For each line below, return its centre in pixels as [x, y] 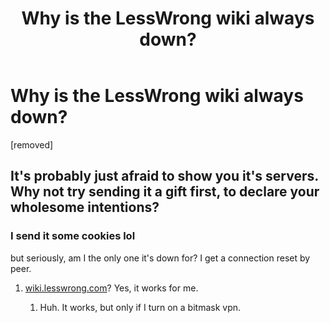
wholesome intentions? [85, 207]
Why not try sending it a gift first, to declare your [165, 192]
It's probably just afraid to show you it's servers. [164, 176]
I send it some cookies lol [73, 236]
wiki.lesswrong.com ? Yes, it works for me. [111, 288]
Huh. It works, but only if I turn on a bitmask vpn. [140, 307]
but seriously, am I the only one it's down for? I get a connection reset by [160, 258]
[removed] [32, 144]
